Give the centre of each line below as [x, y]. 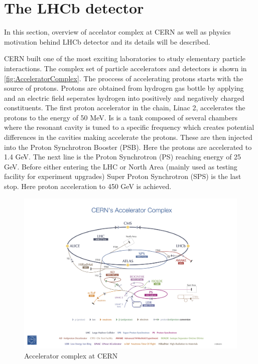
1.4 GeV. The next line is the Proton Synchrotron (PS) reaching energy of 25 [123, 157]
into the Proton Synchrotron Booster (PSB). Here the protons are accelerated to [128, 147]
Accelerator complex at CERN [71, 355]
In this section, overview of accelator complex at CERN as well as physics [117, 32]
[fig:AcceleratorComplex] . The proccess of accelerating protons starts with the [124, 78]
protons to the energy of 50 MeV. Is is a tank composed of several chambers [121, 117]
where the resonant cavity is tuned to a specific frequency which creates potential [129, 127]
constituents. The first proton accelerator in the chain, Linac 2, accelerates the [125, 108]
